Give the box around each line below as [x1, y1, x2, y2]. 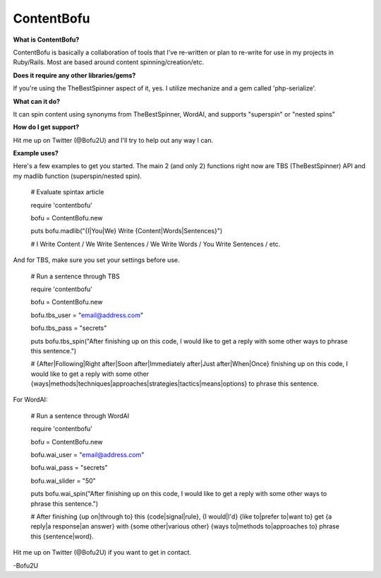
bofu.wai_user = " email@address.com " [30, 451, 145, 459]
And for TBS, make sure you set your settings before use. [13, 256, 180, 264]
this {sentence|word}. [30, 532, 95, 541]
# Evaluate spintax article [30, 188, 104, 196]
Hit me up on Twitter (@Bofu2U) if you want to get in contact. [13, 548, 192, 557]
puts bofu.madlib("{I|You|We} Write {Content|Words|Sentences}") [30, 227, 223, 235]
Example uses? [13, 149, 59, 158]
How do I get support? [13, 123, 80, 131]
